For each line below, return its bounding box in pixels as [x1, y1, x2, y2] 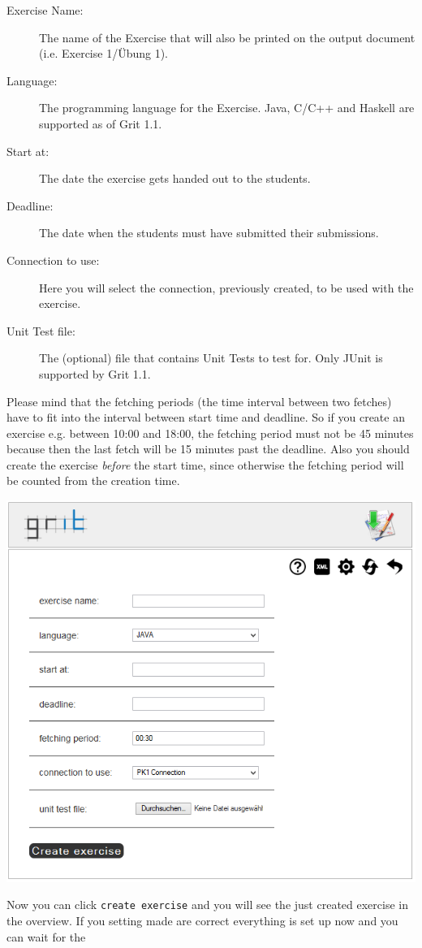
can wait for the [6, 928, 86, 945]
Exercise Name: [6, 2, 84, 18]
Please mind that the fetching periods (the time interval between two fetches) [6, 392, 392, 409]
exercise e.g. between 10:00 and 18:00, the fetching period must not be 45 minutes [6, 424, 414, 441]
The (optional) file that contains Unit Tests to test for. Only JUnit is [39, 349, 383, 366]
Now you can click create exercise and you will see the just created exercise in [6, 896, 408, 913]
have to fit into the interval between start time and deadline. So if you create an [6, 409, 405, 426]
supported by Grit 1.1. [39, 365, 151, 382]
